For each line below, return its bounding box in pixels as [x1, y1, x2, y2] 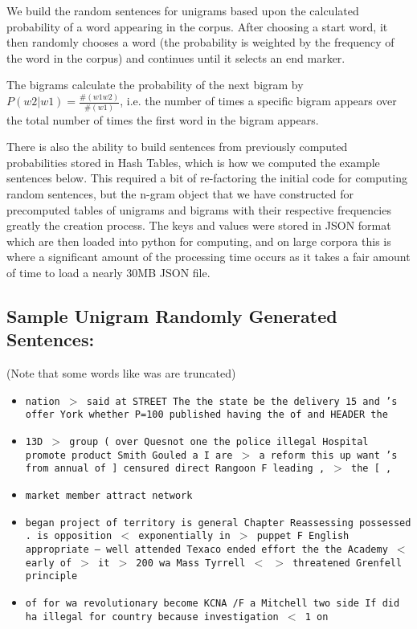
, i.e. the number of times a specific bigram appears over [120, 92, 397, 109]
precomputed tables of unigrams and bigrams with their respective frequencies [6, 201, 391, 218]
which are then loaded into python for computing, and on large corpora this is [6, 232, 391, 249]
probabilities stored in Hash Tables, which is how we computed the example [6, 153, 380, 170]
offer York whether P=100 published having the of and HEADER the [25, 409, 388, 421]
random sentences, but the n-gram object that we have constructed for [6, 185, 354, 202]
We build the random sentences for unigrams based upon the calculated [6, 2, 359, 18]
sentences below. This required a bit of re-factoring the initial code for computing [6, 170, 407, 186]
